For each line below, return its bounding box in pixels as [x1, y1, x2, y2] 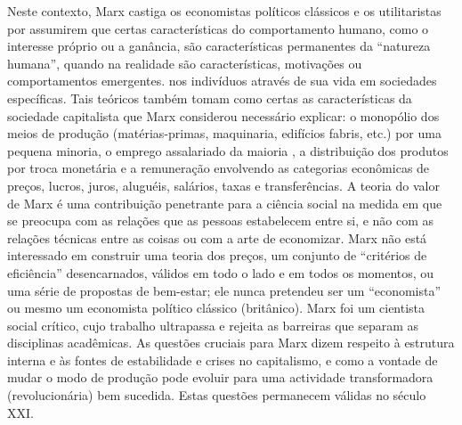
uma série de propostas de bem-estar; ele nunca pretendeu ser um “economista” [7, 281, 442, 299]
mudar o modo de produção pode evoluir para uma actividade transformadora [7, 368, 434, 387]
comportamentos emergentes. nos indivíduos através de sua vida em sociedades [7, 71, 437, 90]
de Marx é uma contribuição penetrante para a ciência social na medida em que [7, 193, 442, 212]
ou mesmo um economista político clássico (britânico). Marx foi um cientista [7, 298, 426, 317]
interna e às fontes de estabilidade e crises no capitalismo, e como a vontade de [7, 350, 438, 369]
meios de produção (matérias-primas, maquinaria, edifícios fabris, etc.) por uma [7, 124, 442, 143]
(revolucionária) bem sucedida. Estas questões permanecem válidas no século [7, 386, 426, 405]
